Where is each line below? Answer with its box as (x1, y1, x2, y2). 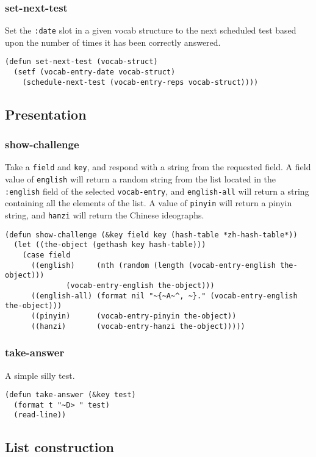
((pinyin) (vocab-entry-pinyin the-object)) (31, 311, 237, 320)
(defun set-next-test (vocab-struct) (5, 57, 158, 67)
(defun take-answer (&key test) (5, 390, 136, 400)
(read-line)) (13, 411, 66, 420)
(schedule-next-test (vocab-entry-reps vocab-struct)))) (22, 77, 259, 87)
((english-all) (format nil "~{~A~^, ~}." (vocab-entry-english (31, 291, 298, 300)
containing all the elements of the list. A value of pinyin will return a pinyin (5, 196, 292, 209)
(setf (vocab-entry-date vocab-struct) (13, 68, 176, 77)
